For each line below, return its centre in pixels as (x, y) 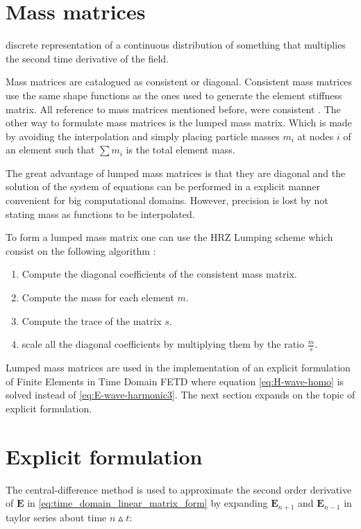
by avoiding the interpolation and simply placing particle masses (143, 136)
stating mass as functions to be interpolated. (100, 213)
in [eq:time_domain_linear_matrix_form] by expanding (148, 503)
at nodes (316, 136)
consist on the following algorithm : (81, 250)
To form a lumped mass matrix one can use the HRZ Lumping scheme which (169, 237)
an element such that (50, 150)
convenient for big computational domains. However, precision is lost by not (167, 200)
